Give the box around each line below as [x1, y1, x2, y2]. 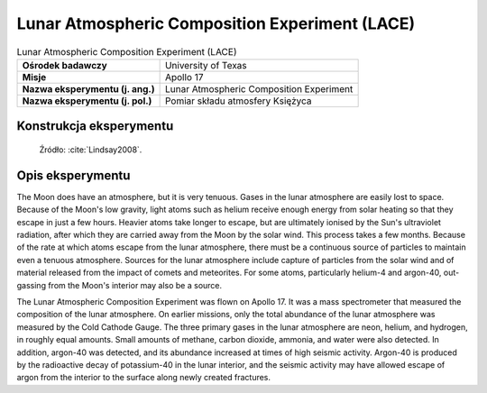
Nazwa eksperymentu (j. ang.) [22, 82, 155, 95]
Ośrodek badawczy [22, 59, 107, 71]
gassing [16, 279, 47, 290]
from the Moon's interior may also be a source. [48, 279, 223, 290]
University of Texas [164, 59, 247, 71]
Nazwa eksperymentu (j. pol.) [22, 95, 152, 107]
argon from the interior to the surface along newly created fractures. [16, 372, 271, 383]
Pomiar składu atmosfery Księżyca [164, 95, 312, 107]
